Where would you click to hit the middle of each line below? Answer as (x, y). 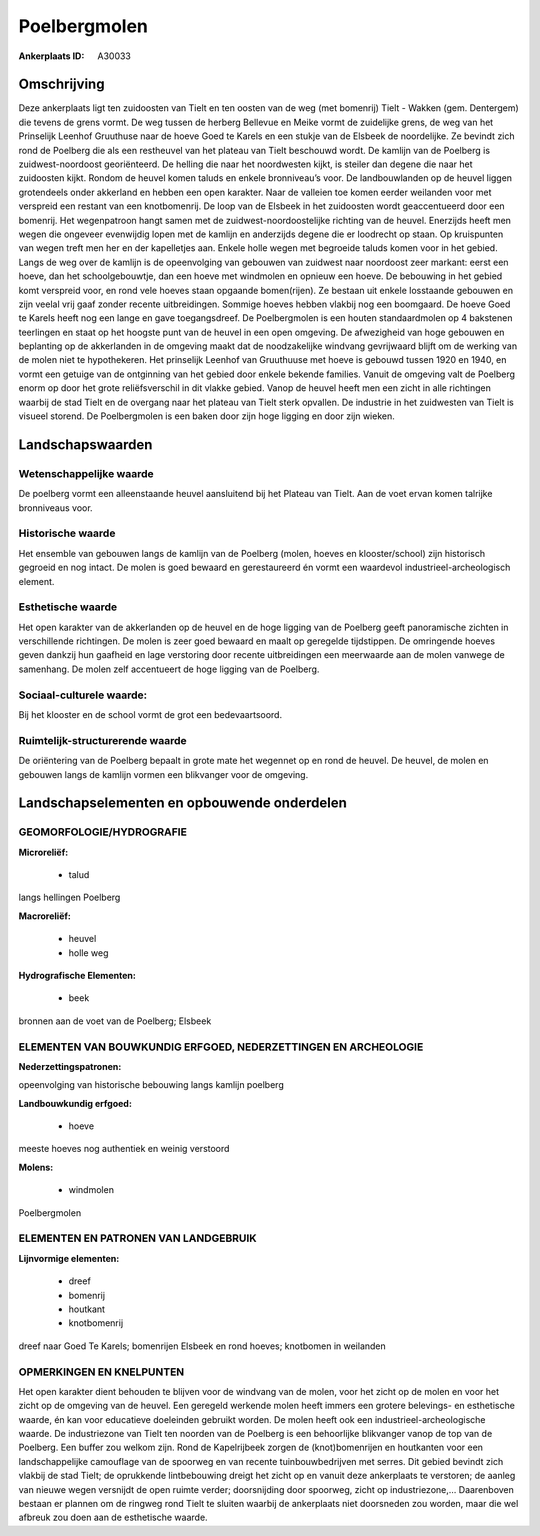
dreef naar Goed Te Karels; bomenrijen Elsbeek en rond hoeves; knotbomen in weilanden (202, 1346)
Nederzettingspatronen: (70, 1066)
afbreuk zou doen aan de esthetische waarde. (113, 1517)
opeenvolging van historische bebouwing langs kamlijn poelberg (151, 1085)
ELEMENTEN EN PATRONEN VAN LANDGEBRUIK (137, 1238)
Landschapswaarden (85, 444)
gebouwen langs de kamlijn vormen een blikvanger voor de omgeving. (163, 774)
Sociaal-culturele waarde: (83, 695)
